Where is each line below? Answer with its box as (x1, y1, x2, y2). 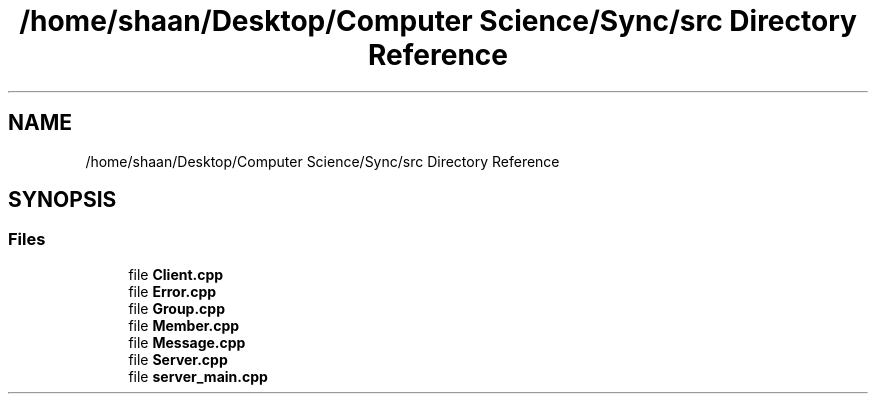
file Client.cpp (128, 265, 224, 283)
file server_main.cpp (128, 367, 268, 385)
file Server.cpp (128, 350, 228, 368)
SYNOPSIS (8, 187, 117, 213)
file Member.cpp (128, 316, 240, 334)
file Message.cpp (128, 333, 246, 351)
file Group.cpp (128, 299, 226, 317)
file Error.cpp (128, 282, 217, 300)
